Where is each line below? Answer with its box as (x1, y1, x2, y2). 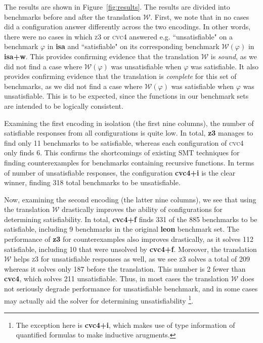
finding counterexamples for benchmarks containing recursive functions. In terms (4, 157, 254, 167)
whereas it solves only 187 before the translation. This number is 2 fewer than (4, 263, 246, 274)
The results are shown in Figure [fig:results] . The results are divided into (4, 2, 230, 12)
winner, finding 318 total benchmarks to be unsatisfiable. (4, 177, 181, 188)
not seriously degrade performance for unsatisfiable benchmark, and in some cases (4, 283, 258, 294)
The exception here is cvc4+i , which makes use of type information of (16, 319, 235, 330)
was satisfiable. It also (191, 61, 259, 71)
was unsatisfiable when (111, 61, 182, 71)
